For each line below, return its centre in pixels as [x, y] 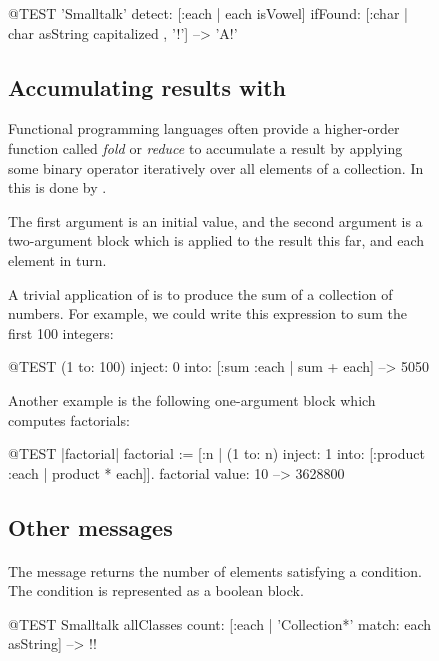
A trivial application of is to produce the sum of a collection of [200, 293]
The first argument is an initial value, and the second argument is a [215, 220]
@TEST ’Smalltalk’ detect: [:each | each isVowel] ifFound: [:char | [208, 13]
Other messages [90, 526]
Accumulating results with [147, 86]
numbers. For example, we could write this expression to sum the [207, 313]
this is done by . [57, 187]
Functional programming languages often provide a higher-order [204, 128]
